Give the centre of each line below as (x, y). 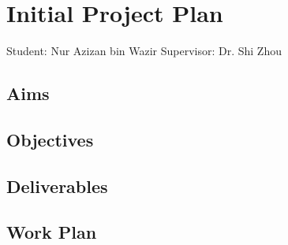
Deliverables (57, 186)
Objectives (50, 139)
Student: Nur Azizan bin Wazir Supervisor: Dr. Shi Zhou (144, 51)
